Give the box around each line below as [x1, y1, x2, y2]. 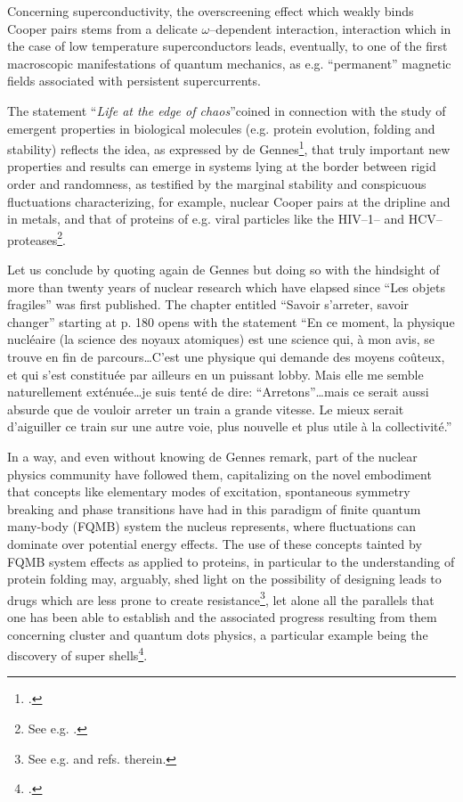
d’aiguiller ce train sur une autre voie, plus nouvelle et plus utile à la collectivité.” [7, 417, 452, 436]
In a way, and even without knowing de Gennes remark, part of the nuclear [7, 446, 418, 465]
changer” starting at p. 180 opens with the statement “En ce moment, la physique [7, 312, 455, 331]
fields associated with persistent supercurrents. [7, 71, 261, 90]
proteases [7, 230, 58, 249]
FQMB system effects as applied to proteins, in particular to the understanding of [7, 552, 455, 570]
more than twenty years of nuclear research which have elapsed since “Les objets [7, 277, 445, 296]
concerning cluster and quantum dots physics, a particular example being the [7, 625, 428, 643]
